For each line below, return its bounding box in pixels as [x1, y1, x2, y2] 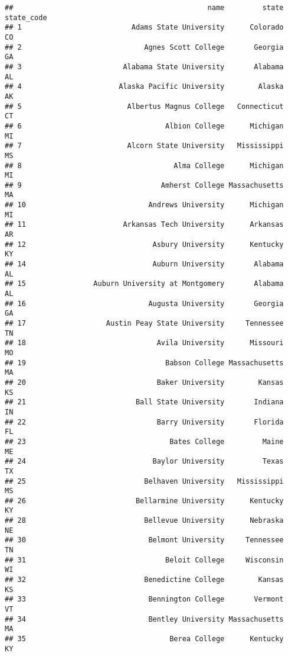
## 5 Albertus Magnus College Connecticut [5, 102, 284, 111]
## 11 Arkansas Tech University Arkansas [5, 220, 284, 229]
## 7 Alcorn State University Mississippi [5, 142, 284, 150]
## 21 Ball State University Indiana [5, 398, 284, 407]
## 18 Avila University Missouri [5, 339, 284, 348]
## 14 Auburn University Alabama [5, 260, 284, 269]
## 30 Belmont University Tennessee [5, 536, 284, 545]
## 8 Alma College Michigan [5, 161, 284, 170]
